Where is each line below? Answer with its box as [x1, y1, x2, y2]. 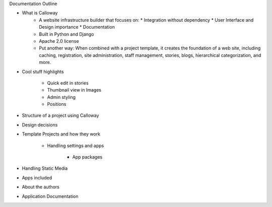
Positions [47, 101, 66, 107]
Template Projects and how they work [22, 131, 101, 137]
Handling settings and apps [47, 143, 104, 149]
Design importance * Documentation [39, 24, 115, 30]
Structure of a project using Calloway [22, 112, 99, 118]
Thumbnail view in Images [47, 87, 102, 93]
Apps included [22, 174, 52, 181]
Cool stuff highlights [22, 68, 64, 75]
